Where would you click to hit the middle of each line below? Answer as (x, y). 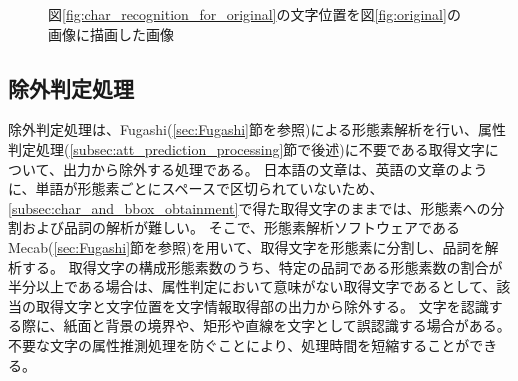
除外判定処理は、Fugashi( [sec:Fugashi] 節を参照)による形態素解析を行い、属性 (257, 129)
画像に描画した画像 (111, 33)
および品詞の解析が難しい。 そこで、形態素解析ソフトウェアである (240, 227)
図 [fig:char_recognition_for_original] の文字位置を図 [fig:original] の (254, 14)
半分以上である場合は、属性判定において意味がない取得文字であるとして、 (252, 286)
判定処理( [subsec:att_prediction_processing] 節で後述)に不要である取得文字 (246, 148)
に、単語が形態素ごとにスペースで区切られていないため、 (196, 188)
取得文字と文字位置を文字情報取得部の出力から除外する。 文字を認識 (262, 305)
